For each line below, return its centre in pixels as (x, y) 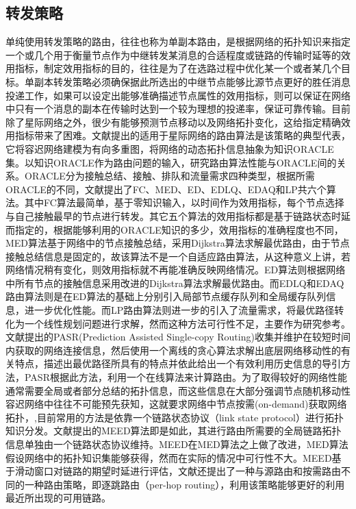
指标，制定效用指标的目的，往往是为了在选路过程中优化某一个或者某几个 (178, 68)
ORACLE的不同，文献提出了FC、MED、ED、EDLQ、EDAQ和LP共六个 (166, 189)
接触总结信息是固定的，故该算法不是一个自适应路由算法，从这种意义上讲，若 (178, 256)
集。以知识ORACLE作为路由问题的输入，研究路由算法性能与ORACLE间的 (171, 162)
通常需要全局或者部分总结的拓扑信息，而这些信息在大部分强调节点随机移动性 (178, 390)
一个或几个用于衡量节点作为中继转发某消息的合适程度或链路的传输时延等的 (173, 54)
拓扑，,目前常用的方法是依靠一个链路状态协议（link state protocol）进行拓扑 (175, 417)
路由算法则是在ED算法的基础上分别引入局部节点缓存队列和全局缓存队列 (166, 296)
